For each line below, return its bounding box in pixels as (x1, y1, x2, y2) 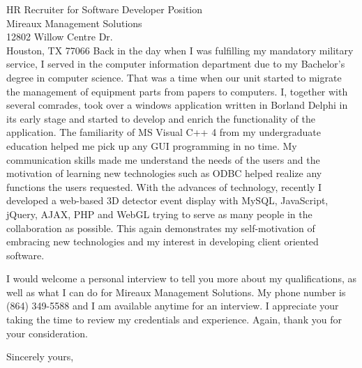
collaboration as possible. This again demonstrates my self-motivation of (6, 220, 315, 235)
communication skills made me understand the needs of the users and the (6, 152, 320, 167)
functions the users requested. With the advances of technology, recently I (6, 179, 322, 194)
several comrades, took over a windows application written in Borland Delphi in (6, 98, 348, 112)
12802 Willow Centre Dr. (6, 29, 113, 44)
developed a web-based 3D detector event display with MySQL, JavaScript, (6, 193, 329, 208)
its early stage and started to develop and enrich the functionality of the (6, 111, 315, 125)
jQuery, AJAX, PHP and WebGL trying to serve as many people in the (6, 206, 312, 221)
